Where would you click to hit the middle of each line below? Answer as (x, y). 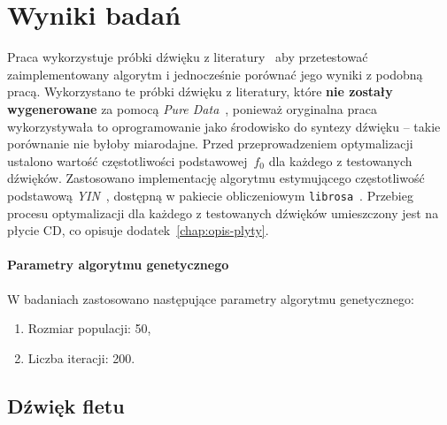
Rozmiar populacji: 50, (89, 328)
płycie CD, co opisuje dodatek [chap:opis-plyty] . (138, 230)
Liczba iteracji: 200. (81, 357)
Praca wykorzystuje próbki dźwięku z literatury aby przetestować (188, 57)
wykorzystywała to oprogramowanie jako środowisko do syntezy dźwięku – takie (224, 126)
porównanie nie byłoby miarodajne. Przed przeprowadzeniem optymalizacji (210, 144)
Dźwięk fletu (66, 405)
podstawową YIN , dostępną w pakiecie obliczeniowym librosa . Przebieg (210, 195)
